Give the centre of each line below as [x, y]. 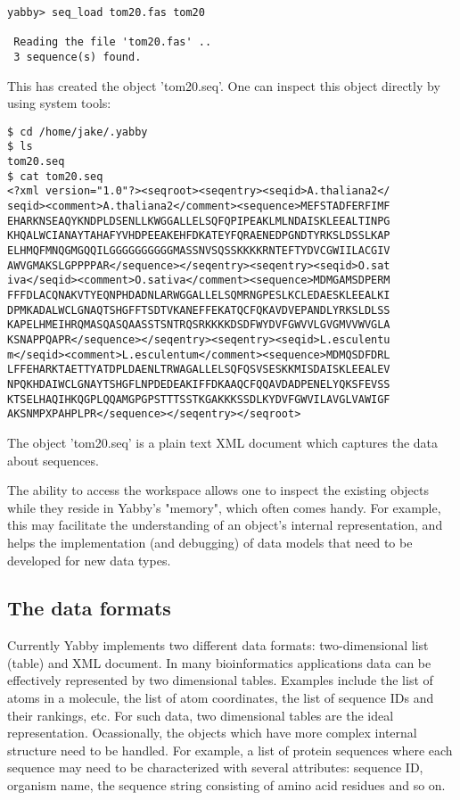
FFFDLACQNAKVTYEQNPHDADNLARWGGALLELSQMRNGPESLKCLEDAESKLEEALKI [199, 296]
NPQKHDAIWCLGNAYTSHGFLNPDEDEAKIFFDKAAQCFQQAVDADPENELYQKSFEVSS [199, 384]
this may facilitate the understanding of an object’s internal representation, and [225, 525]
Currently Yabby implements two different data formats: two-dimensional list [218, 645]
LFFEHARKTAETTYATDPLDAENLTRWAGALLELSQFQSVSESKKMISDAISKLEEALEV [199, 370]
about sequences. [53, 460]
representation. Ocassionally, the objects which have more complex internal [212, 733]
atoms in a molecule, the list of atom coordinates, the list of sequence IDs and [221, 698]
